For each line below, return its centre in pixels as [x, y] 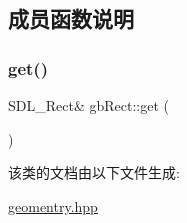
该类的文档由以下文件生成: [94, 172]
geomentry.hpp [53, 205]
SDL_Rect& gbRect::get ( [88, 105]
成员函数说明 [71, 18]
